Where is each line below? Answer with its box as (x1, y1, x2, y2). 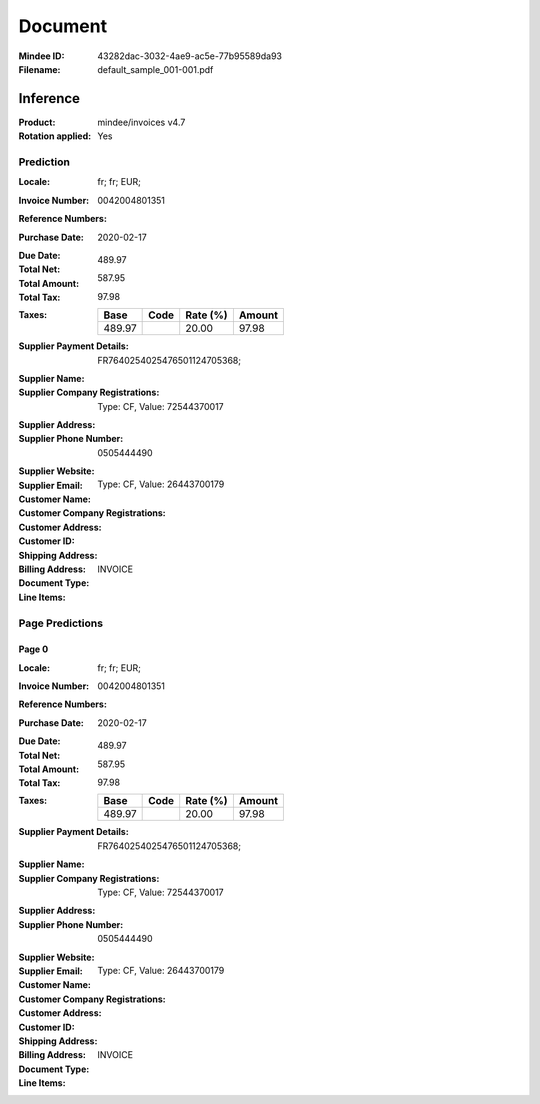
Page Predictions (18, 616, 104, 630)
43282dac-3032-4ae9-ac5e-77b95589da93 (97, 50, 282, 62)
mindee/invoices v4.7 (97, 116, 186, 128)
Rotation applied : (18, 130, 92, 142)
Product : (18, 116, 56, 128)
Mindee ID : (18, 50, 65, 62)
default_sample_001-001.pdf (97, 63, 214, 75)
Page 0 (18, 643, 49, 655)
